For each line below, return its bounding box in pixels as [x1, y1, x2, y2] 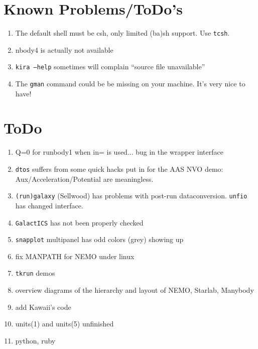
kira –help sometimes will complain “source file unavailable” [15, 61, 205, 72]
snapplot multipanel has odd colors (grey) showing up [15, 234, 184, 245]
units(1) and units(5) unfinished [15, 318, 114, 329]
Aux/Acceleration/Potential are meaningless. [15, 173, 154, 184]
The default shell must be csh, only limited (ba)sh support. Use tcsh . [15, 28, 230, 38]
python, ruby [15, 335, 56, 345]
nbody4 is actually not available [15, 44, 113, 55]
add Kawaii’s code [15, 301, 71, 312]
